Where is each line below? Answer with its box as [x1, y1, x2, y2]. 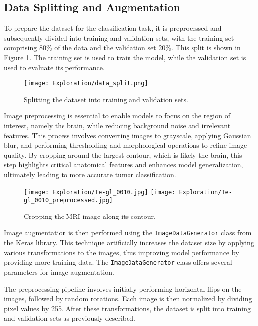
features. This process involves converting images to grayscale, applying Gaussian [4, 130, 251, 140]
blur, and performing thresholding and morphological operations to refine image [4, 140, 247, 150]
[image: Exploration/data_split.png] [24, 80, 148, 87]
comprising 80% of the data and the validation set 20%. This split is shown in [4, 42, 241, 53]
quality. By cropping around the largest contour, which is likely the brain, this [4, 149, 242, 160]
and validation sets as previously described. [4, 313, 135, 323]
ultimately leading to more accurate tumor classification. [4, 169, 176, 179]
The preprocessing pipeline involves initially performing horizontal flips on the [4, 283, 242, 294]
